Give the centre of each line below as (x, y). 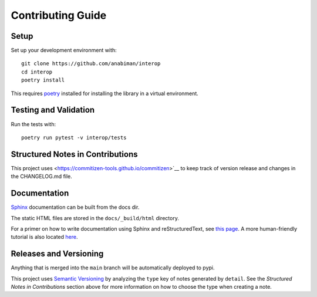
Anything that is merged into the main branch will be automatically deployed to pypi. (113, 268)
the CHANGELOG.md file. (42, 177)
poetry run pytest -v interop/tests (74, 137)
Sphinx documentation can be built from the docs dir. (75, 207)
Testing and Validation (53, 110)
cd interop (37, 72)
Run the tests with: (33, 124)
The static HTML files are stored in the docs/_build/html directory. (95, 218)
